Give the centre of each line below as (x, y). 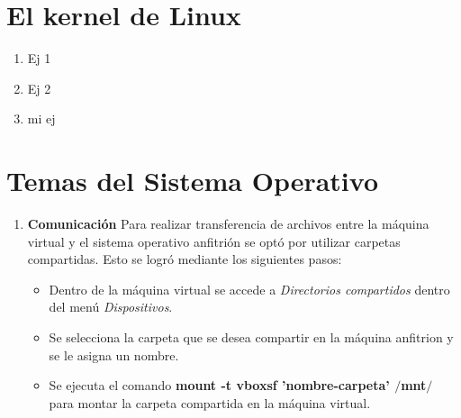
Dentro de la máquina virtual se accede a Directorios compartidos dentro (249, 289)
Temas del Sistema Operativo (193, 181)
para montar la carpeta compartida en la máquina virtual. (210, 402)
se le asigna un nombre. (114, 354)
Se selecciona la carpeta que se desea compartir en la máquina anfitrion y (251, 337)
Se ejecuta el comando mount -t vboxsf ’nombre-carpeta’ (219, 385)
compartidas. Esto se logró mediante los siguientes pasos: (185, 259)
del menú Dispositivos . (111, 307)
